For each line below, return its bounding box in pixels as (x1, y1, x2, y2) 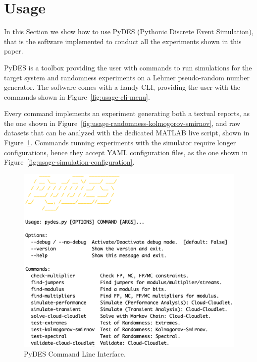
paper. (4, 46, 23, 56)
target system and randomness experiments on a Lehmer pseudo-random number (4, 72, 250, 82)
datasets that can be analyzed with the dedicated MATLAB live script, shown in (4, 127, 250, 138)
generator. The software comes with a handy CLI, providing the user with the (4, 82, 240, 92)
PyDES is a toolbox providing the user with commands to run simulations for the (4, 62, 252, 72)
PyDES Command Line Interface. (24, 348, 126, 359)
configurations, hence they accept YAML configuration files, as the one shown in (4, 147, 248, 157)
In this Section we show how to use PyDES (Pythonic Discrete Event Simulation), (4, 26, 254, 37)
